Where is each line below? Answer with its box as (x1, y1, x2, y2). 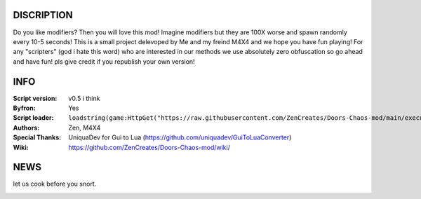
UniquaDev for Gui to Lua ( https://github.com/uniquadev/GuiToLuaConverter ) (68, 133, 292, 142)
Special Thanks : (13, 133, 62, 142)
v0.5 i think (68, 94, 100, 102)
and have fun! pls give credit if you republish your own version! (13, 57, 196, 66)
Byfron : (13, 104, 36, 112)
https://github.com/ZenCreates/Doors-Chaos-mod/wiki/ (68, 143, 231, 151)
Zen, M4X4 (68, 123, 101, 132)
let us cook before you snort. (13, 179, 97, 188)
